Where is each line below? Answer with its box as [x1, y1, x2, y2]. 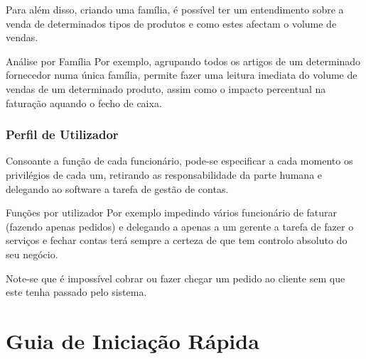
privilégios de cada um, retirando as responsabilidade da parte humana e [6, 167, 323, 182]
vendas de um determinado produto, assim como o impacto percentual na [6, 81, 326, 96]
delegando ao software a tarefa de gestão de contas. [6, 181, 229, 196]
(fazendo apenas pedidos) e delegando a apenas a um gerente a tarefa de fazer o [6, 219, 354, 233]
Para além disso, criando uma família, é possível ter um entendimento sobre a [6, 2, 344, 16]
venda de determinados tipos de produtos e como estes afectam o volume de [6, 16, 337, 31]
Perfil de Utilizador [6, 126, 119, 143]
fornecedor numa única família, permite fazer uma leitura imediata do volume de [6, 67, 357, 82]
